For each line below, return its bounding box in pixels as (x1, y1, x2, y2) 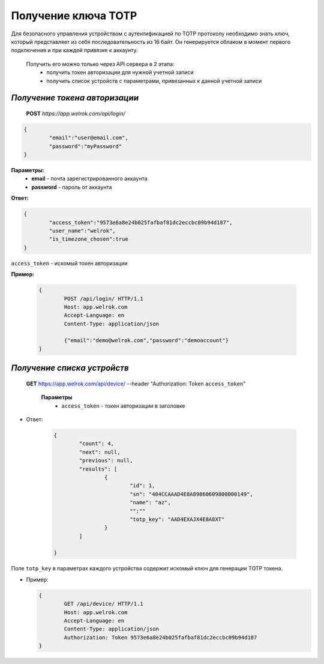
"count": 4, (79, 440, 114, 447)
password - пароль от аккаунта (31, 183, 112, 190)
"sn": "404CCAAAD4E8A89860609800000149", (129, 490, 253, 498)
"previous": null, (79, 457, 133, 464)
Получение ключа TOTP (11, 9, 137, 22)
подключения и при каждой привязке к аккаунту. (11, 47, 138, 54)
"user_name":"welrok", (49, 227, 116, 234)
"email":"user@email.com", (49, 134, 128, 141)
